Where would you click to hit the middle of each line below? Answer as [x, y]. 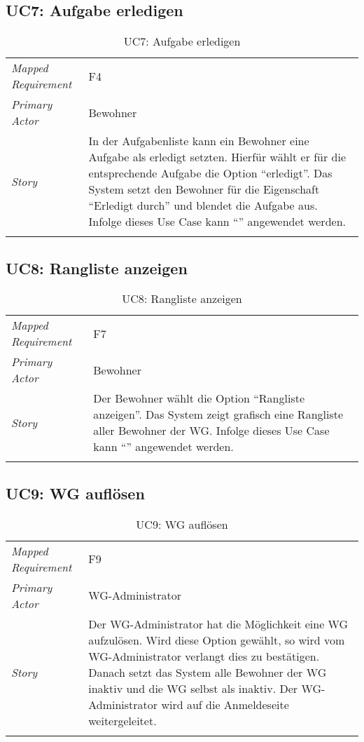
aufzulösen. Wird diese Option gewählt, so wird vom [217, 640]
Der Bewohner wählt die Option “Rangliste [199, 398]
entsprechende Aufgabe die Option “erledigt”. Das [210, 173]
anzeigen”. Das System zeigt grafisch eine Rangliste [218, 414]
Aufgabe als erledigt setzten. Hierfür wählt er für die [217, 157]
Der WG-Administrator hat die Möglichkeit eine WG [218, 623]
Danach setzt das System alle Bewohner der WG [208, 672]
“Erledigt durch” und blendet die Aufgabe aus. [203, 205]
